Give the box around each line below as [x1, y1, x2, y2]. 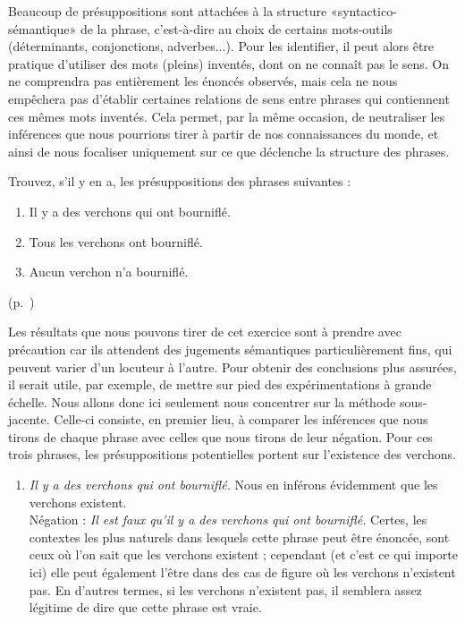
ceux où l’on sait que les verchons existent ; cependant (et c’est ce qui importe [29, 545, 458, 564]
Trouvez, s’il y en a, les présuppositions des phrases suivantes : [8, 172, 351, 191]
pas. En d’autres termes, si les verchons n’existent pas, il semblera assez [29, 580, 422, 599]
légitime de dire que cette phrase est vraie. [29, 598, 262, 617]
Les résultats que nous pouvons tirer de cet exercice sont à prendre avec [8, 322, 402, 341]
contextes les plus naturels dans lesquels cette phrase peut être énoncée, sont [29, 527, 450, 546]
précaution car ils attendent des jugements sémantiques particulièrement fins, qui [8, 339, 452, 358]
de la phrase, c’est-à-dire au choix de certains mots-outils [80, 19, 393, 38]
